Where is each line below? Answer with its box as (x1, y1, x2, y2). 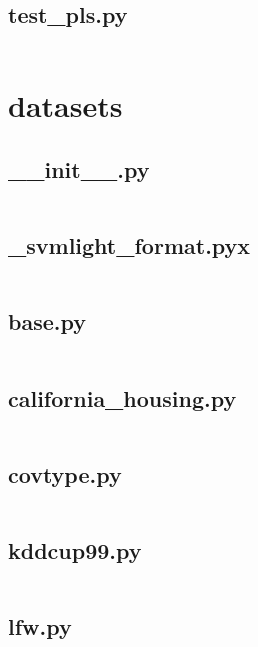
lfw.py (8, 611, 72, 642)
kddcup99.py (8, 534, 142, 565)
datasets (8, 85, 123, 126)
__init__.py (8, 153, 150, 184)
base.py (8, 306, 86, 337)
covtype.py (8, 458, 122, 489)
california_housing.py (8, 382, 237, 413)
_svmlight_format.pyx (8, 230, 251, 261)
